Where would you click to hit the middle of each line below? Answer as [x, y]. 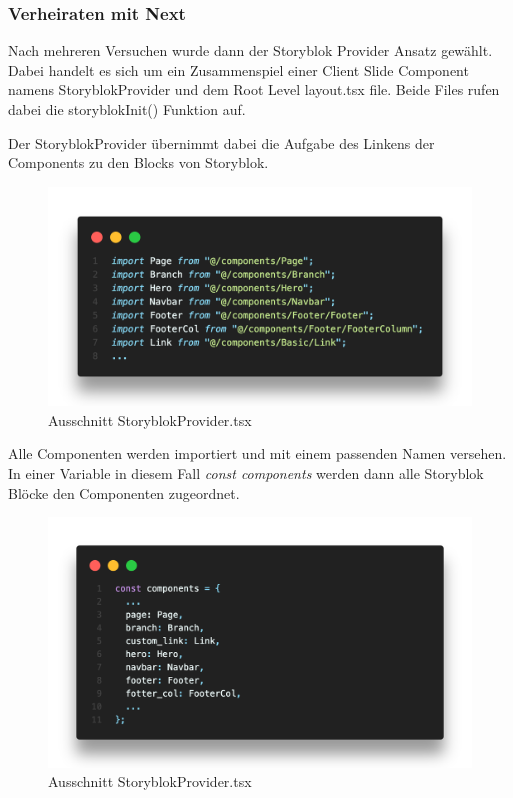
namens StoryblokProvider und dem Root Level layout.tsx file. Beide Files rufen [254, 89]
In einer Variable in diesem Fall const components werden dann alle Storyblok [246, 473]
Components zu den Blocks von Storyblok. [138, 162]
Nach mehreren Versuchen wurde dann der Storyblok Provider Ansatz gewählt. [250, 50]
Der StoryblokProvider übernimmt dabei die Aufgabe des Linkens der [221, 142]
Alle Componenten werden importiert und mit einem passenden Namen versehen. [257, 453]
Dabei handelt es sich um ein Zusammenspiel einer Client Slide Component [238, 69]
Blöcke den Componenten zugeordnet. [124, 492]
